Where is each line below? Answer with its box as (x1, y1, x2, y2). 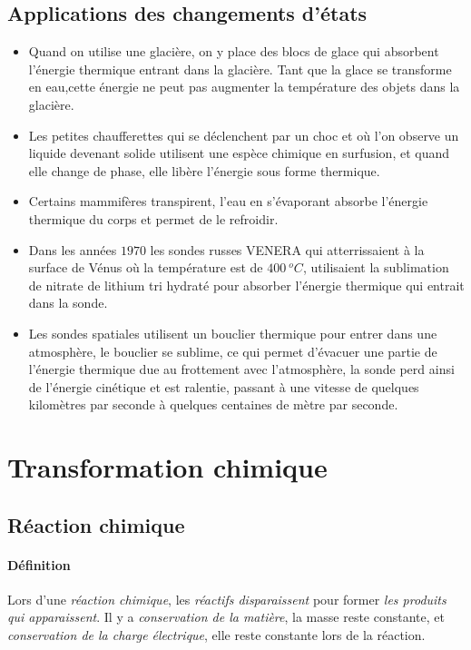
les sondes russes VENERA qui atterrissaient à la (150, 240, 425, 259)
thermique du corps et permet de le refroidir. (28, 209, 279, 228)
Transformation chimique (7, 448, 328, 486)
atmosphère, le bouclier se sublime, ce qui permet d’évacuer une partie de (28, 341, 437, 360)
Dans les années (28, 240, 117, 259)
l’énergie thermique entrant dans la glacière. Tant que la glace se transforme (28, 59, 452, 78)
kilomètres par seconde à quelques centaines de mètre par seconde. (28, 395, 398, 414)
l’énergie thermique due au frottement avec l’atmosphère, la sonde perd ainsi (28, 359, 455, 379)
